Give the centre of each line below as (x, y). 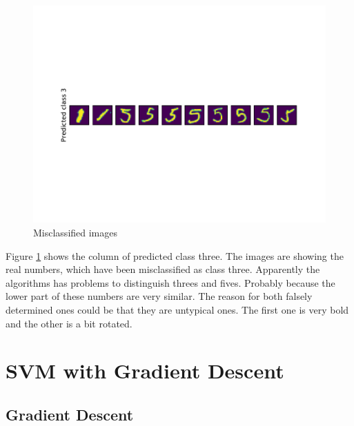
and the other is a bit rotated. (69, 323)
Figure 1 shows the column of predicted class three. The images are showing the (175, 255)
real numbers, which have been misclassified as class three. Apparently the (163, 269)
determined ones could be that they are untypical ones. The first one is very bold (177, 309)
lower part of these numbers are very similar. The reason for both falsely (159, 296)
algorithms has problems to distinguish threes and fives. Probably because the (170, 282)
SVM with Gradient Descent (145, 371)
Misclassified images (76, 232)
